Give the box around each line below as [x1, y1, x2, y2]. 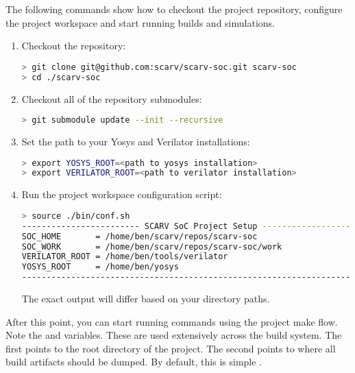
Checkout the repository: [21, 38, 126, 53]
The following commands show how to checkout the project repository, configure [5, 2, 343, 16]
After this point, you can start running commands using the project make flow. [5, 314, 338, 328]
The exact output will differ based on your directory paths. [21, 291, 270, 306]
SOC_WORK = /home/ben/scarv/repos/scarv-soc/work [21, 241, 282, 252]
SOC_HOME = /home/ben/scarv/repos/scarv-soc [21, 231, 258, 241]
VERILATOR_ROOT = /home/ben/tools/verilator [21, 252, 228, 262]
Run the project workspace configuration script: [21, 187, 222, 202]
